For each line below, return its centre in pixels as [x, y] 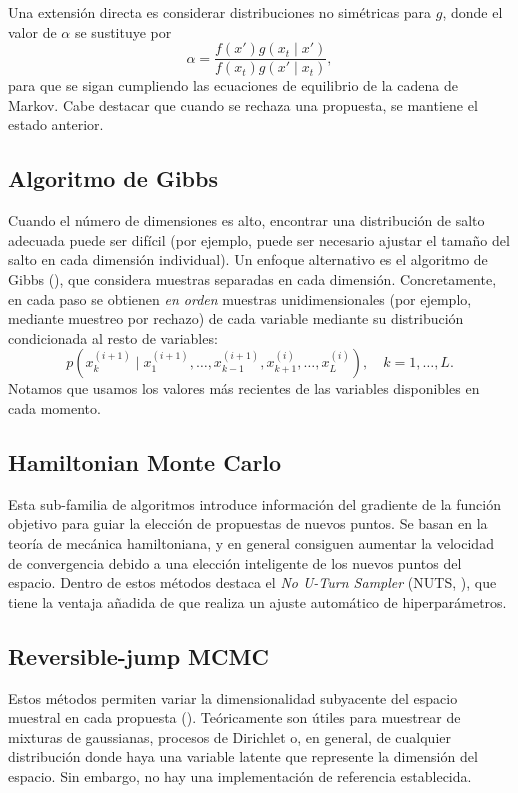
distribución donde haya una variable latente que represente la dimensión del [243, 756]
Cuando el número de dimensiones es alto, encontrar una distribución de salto [246, 220]
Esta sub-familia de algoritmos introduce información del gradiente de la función [254, 503]
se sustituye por [123, 31]
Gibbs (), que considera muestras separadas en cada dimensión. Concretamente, [252, 279]
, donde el [472, 12]
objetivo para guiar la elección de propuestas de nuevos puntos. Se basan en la [248, 523]
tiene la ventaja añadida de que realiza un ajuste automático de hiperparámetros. [257, 601]
